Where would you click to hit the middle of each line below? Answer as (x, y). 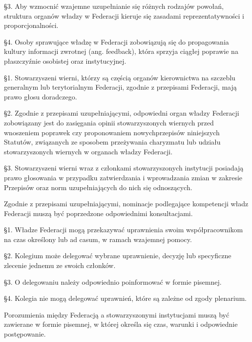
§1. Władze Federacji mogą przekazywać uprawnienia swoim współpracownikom (124, 230)
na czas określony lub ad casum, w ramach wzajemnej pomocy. (98, 239)
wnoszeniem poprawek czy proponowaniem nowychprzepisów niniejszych (112, 132)
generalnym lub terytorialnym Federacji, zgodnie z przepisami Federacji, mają (120, 87)
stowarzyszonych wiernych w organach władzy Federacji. (88, 151)
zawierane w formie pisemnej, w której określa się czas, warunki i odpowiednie (121, 324)
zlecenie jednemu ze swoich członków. (60, 265)
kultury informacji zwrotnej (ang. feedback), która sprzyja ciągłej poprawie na (121, 51)
